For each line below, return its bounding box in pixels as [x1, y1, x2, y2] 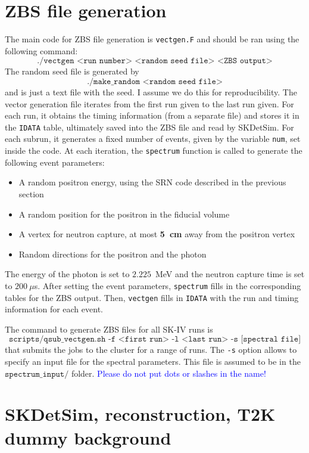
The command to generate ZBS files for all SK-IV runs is [5, 322, 213, 335]
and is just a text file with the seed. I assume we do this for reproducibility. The [5, 85, 297, 98]
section [18, 187, 44, 200]
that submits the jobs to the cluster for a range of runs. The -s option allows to [5, 343, 297, 356]
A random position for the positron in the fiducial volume [18, 207, 230, 220]
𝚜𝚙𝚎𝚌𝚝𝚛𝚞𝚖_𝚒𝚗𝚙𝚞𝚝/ [5, 370, 69, 378]
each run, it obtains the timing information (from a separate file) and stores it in [5, 109, 299, 122]
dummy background [5, 425, 171, 449]
